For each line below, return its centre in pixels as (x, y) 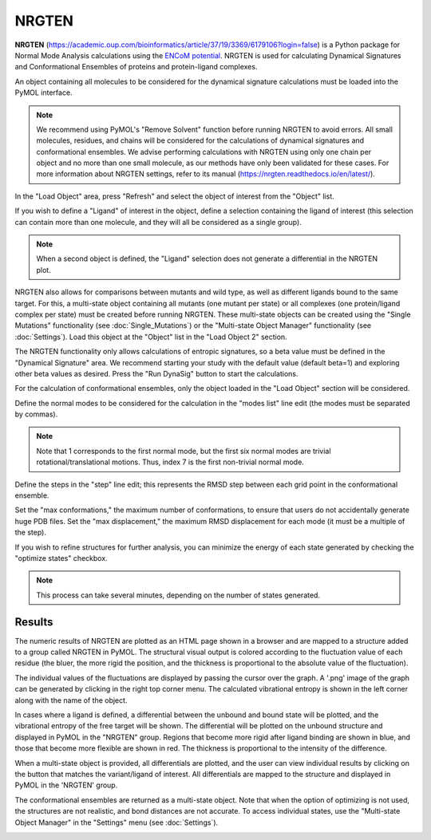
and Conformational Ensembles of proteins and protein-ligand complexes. (136, 67)
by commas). (36, 414)
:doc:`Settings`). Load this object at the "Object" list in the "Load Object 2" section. (151, 337)
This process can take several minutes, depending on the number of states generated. (178, 595)
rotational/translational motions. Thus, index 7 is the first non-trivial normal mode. (170, 462)
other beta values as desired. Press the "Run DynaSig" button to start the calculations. (156, 373)
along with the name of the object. (71, 700)
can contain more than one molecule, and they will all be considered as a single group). (158, 222)
